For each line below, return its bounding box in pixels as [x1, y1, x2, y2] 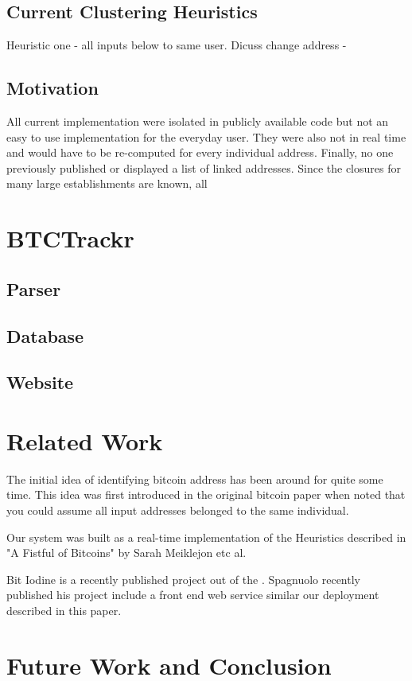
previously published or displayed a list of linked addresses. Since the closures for [6, 159, 401, 176]
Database [6, 323, 84, 348]
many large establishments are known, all [6, 175, 208, 192]
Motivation [6, 76, 99, 100]
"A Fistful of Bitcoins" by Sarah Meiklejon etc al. [6, 544, 247, 561]
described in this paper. [6, 601, 122, 618]
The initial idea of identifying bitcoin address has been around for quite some [6, 470, 383, 487]
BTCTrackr [6, 222, 134, 255]
